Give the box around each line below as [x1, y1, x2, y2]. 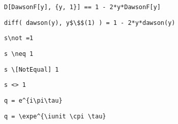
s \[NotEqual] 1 [4, 66, 59, 73]
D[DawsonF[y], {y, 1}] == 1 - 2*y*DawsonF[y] [4, 4, 161, 11]
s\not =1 [4, 35, 34, 42]
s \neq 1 [4, 50, 34, 57]
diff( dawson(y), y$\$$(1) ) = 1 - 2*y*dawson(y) [4, 19, 175, 26]
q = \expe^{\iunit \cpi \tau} [4, 112, 106, 120]
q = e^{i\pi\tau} [4, 97, 63, 104]
